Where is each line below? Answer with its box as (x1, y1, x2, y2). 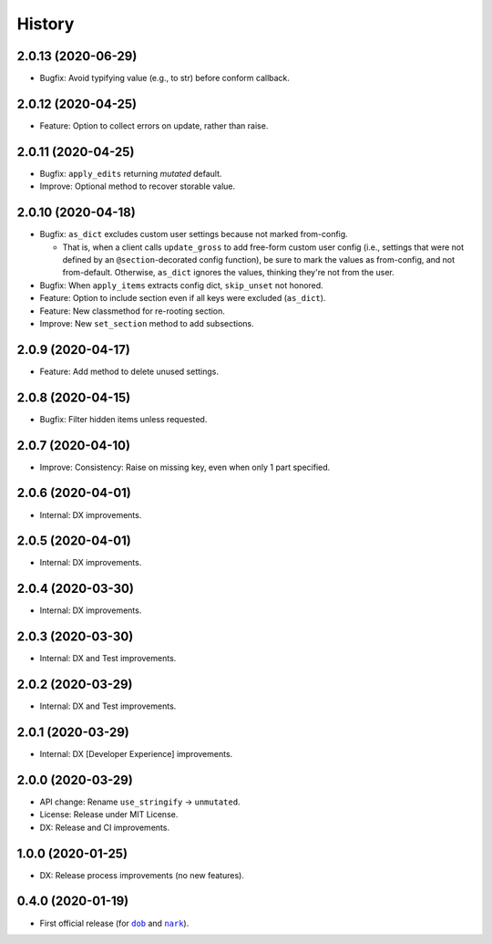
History (16, 14, 75, 34)
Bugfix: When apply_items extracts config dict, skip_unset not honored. (39, 279, 323, 291)
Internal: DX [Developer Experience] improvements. (39, 749, 233, 760)
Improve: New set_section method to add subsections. (39, 317, 254, 328)
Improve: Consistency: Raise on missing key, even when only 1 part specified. (39, 462, 331, 472)
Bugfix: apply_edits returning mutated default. (39, 168, 222, 179)
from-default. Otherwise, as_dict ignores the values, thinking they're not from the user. (62, 267, 395, 278)
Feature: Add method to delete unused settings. (39, 366, 219, 377)
